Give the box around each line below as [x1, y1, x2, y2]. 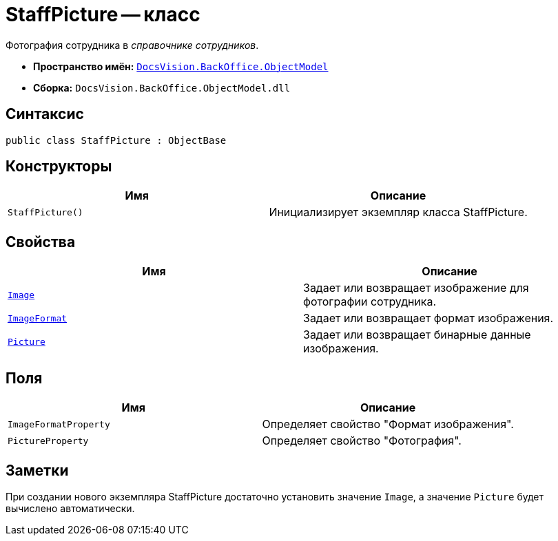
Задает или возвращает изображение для [303, 281, 529, 295]
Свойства [6, 233, 76, 251]
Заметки [6, 461, 69, 479]
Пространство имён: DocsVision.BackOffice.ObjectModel [33, 60, 329, 72]
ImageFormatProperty [8, 418, 110, 429]
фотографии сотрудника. [303, 295, 437, 309]
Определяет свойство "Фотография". [262, 434, 462, 448]
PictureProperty [8, 435, 89, 446]
